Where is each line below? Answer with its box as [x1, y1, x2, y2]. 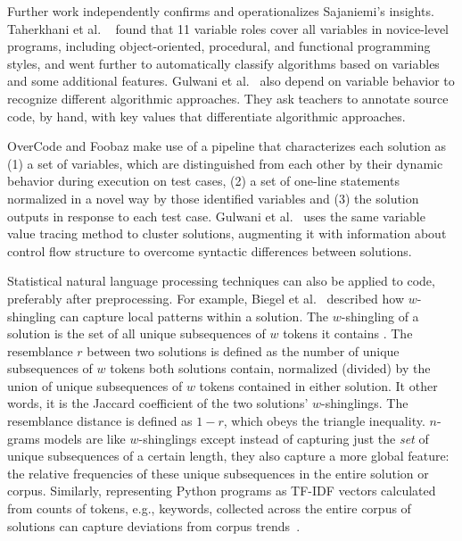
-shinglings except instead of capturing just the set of [138, 429, 429, 447]
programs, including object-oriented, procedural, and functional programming [7, 37, 431, 55]
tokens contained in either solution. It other [199, 376, 438, 395]
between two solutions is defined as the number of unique [87, 341, 400, 360]
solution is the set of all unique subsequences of [7, 324, 266, 343]
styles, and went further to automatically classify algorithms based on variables [7, 54, 440, 72]
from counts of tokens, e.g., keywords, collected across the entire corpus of [7, 499, 411, 518]
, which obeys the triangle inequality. [223, 412, 425, 430]
